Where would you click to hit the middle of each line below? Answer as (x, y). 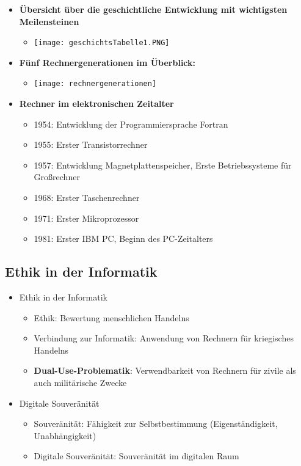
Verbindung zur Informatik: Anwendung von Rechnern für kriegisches (164, 338)
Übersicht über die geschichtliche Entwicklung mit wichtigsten (153, 9)
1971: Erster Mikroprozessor (86, 218)
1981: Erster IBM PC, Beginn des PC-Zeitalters (123, 238)
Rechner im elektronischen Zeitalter (96, 104)
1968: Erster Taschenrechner (87, 198)
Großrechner (57, 177)
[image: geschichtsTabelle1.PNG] (102, 43)
